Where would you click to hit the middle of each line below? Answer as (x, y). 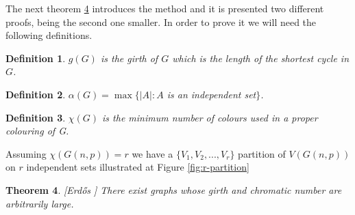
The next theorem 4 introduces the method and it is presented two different (165, 8)
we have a (152, 153)
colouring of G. (37, 131)
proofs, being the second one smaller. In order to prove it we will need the (161, 21)
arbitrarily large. (40, 203)
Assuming (26, 153)
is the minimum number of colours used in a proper (210, 117)
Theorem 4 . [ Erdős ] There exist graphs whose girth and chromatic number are (174, 189)
